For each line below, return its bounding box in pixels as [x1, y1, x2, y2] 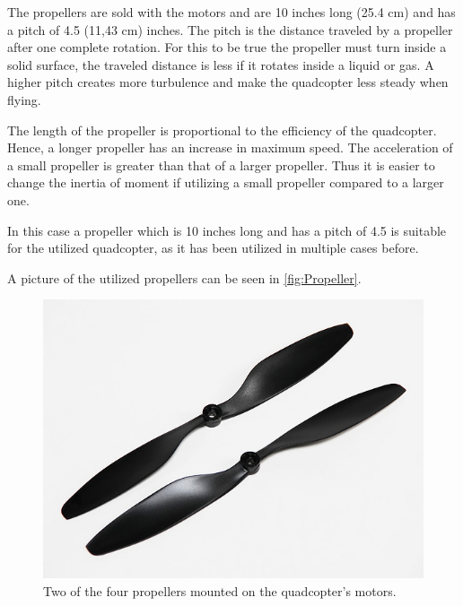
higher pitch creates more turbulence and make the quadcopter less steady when [7, 73, 449, 91]
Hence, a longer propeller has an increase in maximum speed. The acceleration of [7, 138, 453, 157]
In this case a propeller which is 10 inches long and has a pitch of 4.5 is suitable [7, 221, 447, 239]
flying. [7, 90, 41, 108]
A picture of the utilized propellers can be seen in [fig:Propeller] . [7, 268, 362, 287]
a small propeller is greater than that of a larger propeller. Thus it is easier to [7, 155, 435, 174]
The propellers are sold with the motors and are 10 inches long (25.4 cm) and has [7, 3, 456, 21]
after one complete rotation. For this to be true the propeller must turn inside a [7, 38, 447, 56]
